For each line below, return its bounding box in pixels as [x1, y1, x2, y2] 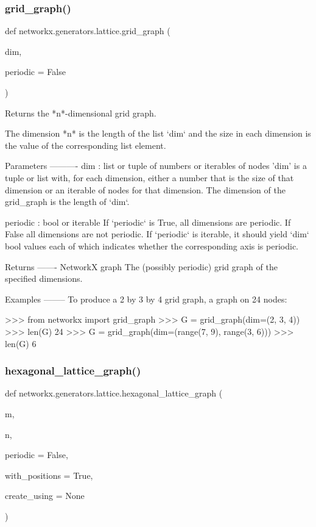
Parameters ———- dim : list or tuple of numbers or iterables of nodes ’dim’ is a [5, 159, 307, 172]
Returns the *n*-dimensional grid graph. [5, 106, 156, 119]
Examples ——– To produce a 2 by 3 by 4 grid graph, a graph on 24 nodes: [5, 292, 287, 305]
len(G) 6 [5, 337, 37, 350]
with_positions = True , [5, 468, 93, 481]
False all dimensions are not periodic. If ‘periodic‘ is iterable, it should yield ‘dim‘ [5, 228, 309, 240]
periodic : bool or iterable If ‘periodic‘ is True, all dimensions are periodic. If [5, 215, 291, 228]
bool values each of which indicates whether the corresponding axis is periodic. [5, 239, 298, 252]
